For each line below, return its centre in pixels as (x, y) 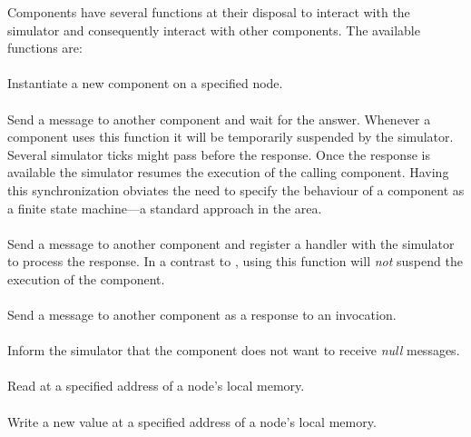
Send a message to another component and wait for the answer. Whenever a (219, 119)
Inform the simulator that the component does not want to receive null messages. (234, 350)
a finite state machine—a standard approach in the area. (165, 208)
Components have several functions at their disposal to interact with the (209, 12)
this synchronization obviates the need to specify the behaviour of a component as (236, 189)
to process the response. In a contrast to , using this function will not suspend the (235, 261)
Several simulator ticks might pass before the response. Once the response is (219, 154)
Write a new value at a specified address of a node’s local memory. (192, 421)
